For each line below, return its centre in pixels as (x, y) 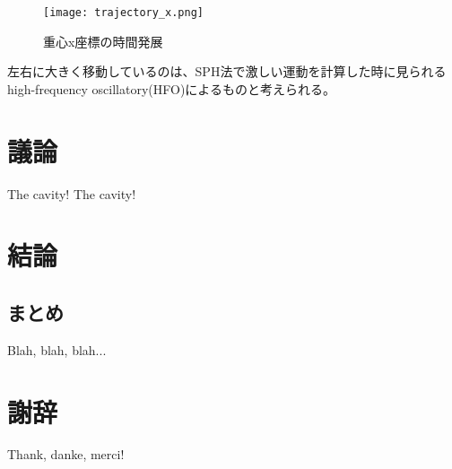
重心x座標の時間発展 (103, 41)
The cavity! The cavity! (72, 193)
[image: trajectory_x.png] (123, 13)
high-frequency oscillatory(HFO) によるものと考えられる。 (171, 88)
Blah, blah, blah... (57, 349)
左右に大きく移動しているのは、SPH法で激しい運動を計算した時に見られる (227, 71)
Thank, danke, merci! (66, 454)
